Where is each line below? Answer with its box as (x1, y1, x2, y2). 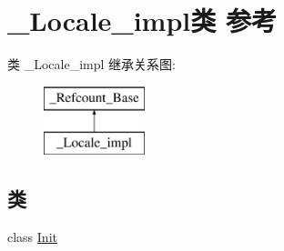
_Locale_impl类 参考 (7, 2, 277, 39)
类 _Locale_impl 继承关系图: (7, 55, 176, 74)
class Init (7, 227, 57, 246)
